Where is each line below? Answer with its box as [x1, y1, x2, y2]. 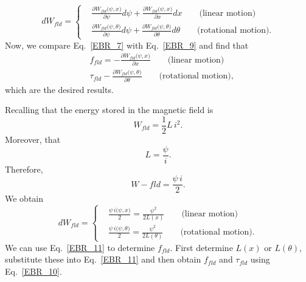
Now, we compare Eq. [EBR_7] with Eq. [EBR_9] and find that [5, 38, 249, 51]
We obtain [5, 192, 44, 205]
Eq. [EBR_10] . [5, 265, 62, 277]
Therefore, [5, 162, 43, 175]
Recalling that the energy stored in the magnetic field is [5, 103, 214, 116]
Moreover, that [5, 132, 61, 145]
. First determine [170, 241, 233, 253]
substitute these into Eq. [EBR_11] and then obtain [5, 253, 201, 266]
